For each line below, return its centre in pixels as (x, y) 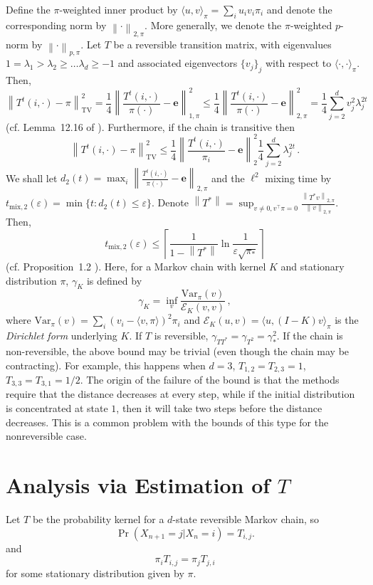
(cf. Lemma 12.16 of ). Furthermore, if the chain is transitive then (150, 126)
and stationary (312, 266)
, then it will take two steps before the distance (219, 408)
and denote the (299, 9)
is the (347, 320)
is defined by (114, 280)
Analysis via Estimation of (138, 485)
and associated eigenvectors (178, 63)
